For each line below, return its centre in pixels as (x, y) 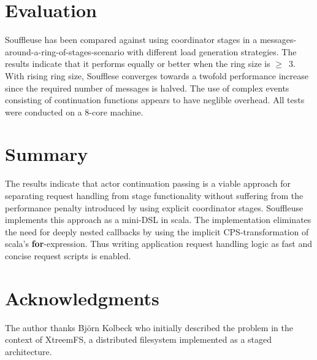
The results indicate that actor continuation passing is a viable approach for (148, 183)
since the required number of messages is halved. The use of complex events (147, 88)
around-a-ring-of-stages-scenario (65, 51)
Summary (47, 154)
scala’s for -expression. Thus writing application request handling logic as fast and (159, 244)
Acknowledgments (82, 298)
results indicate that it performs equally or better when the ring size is (138, 64)
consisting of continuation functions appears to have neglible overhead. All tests (155, 100)
